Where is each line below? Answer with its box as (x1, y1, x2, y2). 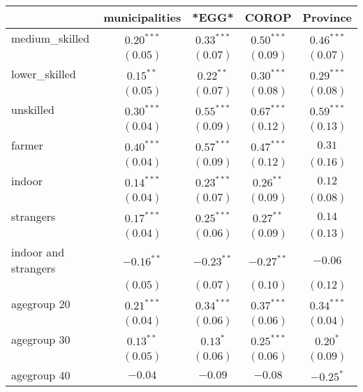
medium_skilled (11, 30, 90, 46)
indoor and (11, 244, 65, 260)
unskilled (11, 101, 54, 117)
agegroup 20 (11, 296, 71, 312)
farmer (11, 137, 43, 153)
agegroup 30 (11, 331, 71, 347)
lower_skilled (11, 66, 76, 82)
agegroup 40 (11, 367, 71, 383)
